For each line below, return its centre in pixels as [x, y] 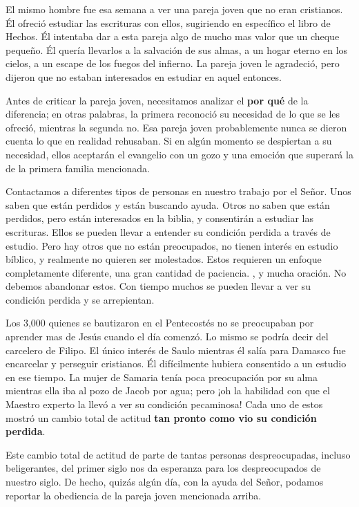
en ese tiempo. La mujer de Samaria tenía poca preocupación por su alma [162, 377]
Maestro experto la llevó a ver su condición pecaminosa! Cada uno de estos [164, 404]
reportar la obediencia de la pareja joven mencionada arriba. [134, 495]
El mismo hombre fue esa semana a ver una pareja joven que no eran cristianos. [174, 9]
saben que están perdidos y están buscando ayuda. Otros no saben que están [168, 204]
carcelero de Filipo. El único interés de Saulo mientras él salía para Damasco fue [176, 350]
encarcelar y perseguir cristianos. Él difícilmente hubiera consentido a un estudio [176, 363]
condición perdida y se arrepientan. [80, 299]
